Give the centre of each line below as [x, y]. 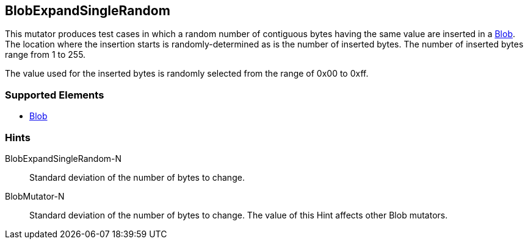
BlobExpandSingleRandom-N [63, 158]
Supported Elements [55, 95]
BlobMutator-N [35, 196]
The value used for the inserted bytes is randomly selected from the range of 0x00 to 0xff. [187, 74]
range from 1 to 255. [45, 55]
